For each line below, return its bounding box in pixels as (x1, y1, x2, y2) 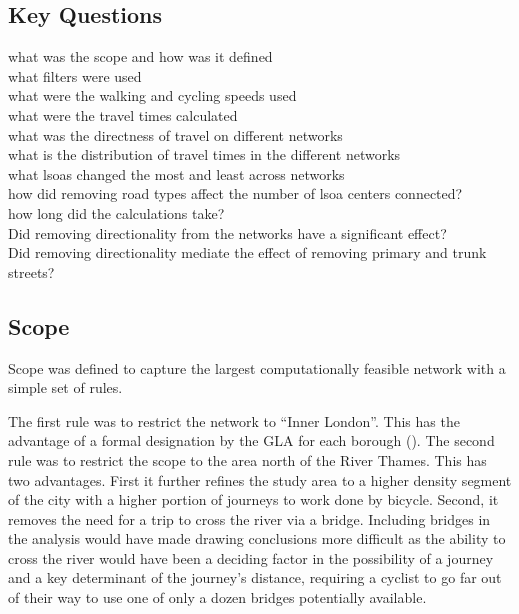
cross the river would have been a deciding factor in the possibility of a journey (8, 547, 494, 568)
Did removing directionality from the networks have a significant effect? (8, 222, 447, 243)
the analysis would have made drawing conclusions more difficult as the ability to (8, 528, 506, 549)
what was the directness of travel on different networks (8, 124, 343, 145)
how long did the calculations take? (8, 202, 225, 223)
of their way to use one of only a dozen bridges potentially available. (8, 587, 427, 608)
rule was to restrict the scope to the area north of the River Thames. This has (8, 449, 487, 470)
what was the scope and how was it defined (8, 46, 273, 67)
